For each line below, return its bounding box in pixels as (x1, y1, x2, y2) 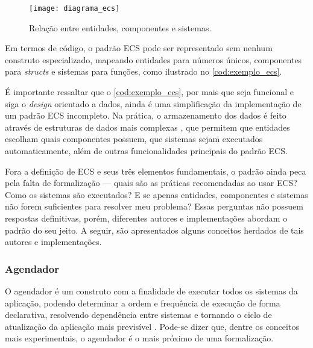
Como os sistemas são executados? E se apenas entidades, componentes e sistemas (5, 188, 308, 200)
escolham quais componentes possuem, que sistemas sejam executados (5, 132, 263, 145)
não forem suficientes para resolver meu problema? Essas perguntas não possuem (5, 200, 303, 213)
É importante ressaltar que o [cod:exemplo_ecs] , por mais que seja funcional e (5, 85, 294, 98)
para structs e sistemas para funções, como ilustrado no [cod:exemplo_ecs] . (5, 65, 282, 78)
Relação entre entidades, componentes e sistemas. (29, 21, 212, 34)
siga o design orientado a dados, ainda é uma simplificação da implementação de (5, 97, 302, 110)
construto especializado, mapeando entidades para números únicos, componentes (5, 53, 302, 66)
